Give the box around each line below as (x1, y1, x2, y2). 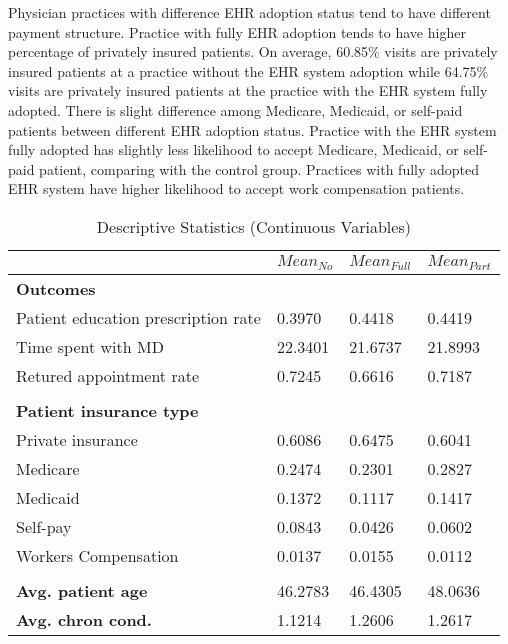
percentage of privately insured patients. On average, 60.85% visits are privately (8, 41, 498, 62)
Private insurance (16, 427, 138, 451)
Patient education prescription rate (16, 305, 261, 329)
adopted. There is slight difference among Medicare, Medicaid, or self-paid (8, 99, 463, 120)
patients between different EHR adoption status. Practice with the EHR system (8, 119, 497, 140)
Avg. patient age (16, 578, 148, 602)
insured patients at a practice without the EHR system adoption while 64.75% (8, 60, 489, 81)
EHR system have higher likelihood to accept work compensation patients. (8, 178, 465, 199)
